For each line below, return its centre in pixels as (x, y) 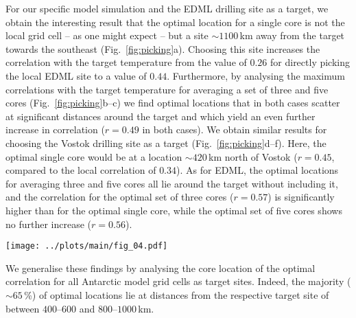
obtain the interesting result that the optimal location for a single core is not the (175, 22)
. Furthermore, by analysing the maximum (256, 75)
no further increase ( (49, 224)
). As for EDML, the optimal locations (258, 170)
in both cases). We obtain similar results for (235, 129)
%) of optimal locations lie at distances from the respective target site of (177, 294)
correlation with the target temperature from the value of (126, 62)
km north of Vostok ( (253, 156)
